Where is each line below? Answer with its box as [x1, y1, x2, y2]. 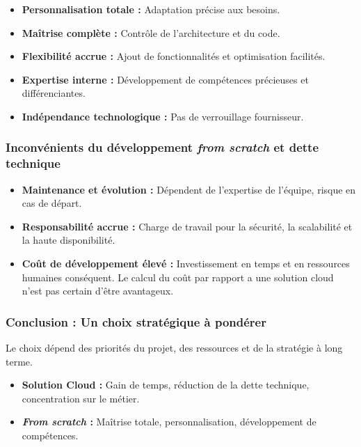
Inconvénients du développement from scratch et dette [6, 139, 319, 156]
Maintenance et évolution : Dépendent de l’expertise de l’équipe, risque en [22, 182, 356, 196]
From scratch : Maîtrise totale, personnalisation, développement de [22, 414, 316, 429]
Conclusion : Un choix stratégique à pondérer [6, 313, 266, 330]
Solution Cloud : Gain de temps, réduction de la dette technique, [22, 377, 310, 392]
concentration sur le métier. [22, 391, 140, 405]
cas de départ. [22, 196, 82, 210]
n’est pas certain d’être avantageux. [22, 283, 174, 298]
